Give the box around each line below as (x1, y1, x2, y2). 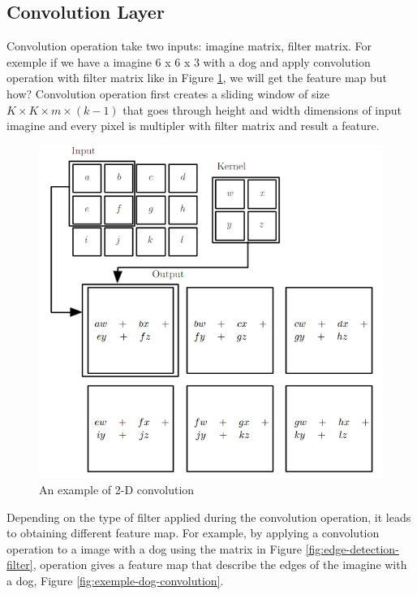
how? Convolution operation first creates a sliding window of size (6, 85, 329, 102)
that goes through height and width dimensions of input (123, 101, 402, 118)
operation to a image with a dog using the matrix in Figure (6, 540, 303, 557)
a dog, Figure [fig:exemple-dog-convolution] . (6, 571, 224, 588)
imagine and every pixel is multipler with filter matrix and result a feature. (6, 117, 380, 134)
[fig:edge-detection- (305, 540, 399, 557)
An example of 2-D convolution (39, 480, 195, 497)
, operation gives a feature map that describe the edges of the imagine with (32, 556, 407, 573)
